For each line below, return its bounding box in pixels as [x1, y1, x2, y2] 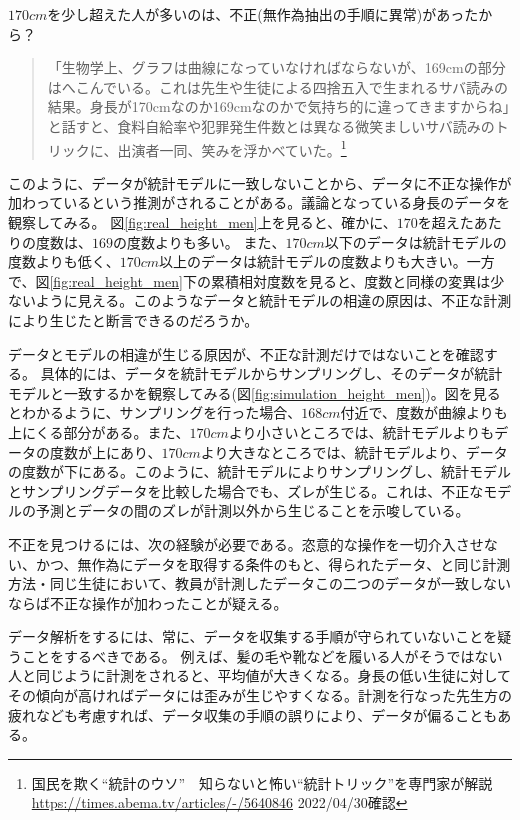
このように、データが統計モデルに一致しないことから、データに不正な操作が [8, 172, 512, 193]
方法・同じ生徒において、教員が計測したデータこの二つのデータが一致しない [8, 573, 511, 594]
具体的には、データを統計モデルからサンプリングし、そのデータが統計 [40, 363, 503, 384]
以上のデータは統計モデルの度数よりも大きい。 [159, 251, 467, 272]
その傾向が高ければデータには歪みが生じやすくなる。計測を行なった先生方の [8, 685, 512, 706]
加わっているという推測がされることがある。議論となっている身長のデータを [8, 192, 511, 213]
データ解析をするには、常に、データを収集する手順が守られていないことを [8, 626, 498, 647]
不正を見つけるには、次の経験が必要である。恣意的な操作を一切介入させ [8, 533, 484, 554]
